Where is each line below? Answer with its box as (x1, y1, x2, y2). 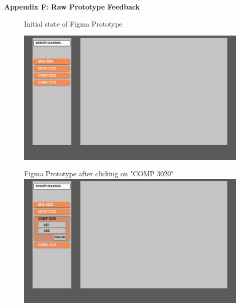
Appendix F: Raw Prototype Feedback (4, 2, 140, 12)
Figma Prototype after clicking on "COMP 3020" (24, 168, 173, 179)
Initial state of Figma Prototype (24, 18, 122, 29)
